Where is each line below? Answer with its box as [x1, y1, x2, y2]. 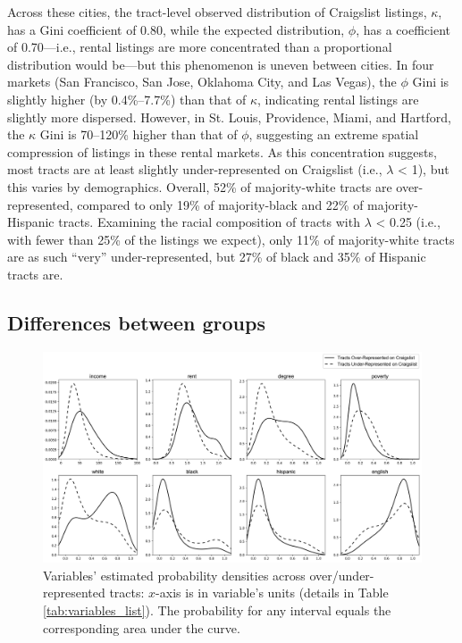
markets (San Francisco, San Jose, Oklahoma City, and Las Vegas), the [7, 72, 397, 91]
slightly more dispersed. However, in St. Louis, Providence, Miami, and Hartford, [7, 107, 451, 126]
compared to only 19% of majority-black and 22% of [77, 195, 364, 213]
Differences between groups [7, 308, 265, 336]
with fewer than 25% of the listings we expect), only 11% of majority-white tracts [7, 230, 455, 248]
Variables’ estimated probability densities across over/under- [43, 565, 374, 584]
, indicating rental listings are [257, 89, 419, 108]
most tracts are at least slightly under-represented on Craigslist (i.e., [7, 160, 382, 179]
